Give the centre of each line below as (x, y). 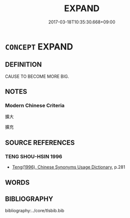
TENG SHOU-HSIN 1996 (34, 156)
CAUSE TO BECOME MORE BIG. (37, 76)
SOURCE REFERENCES (40, 142)
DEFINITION (24, 64)
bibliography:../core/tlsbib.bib (35, 211)
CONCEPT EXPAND (39, 46)
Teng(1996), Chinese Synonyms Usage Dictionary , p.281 (69, 167)
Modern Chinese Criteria (35, 106)
